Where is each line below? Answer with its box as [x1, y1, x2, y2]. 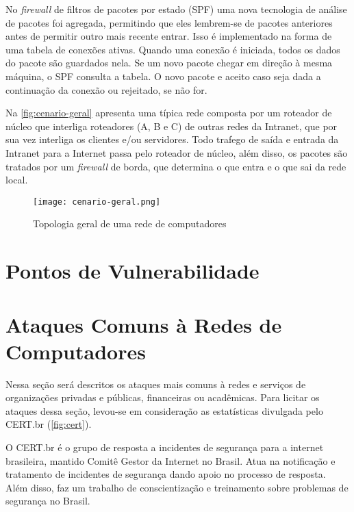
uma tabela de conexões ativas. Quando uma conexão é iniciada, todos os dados [5, 42, 340, 56]
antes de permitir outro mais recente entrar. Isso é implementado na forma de [5, 29, 332, 43]
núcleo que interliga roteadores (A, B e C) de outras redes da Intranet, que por [5, 118, 338, 133]
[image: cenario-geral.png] [33, 196, 161, 207]
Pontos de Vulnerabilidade [5, 257, 260, 285]
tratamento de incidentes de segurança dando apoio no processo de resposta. [5, 467, 326, 481]
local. [5, 172, 28, 187]
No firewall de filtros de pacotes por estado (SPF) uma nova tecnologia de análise [5, 2, 347, 16]
